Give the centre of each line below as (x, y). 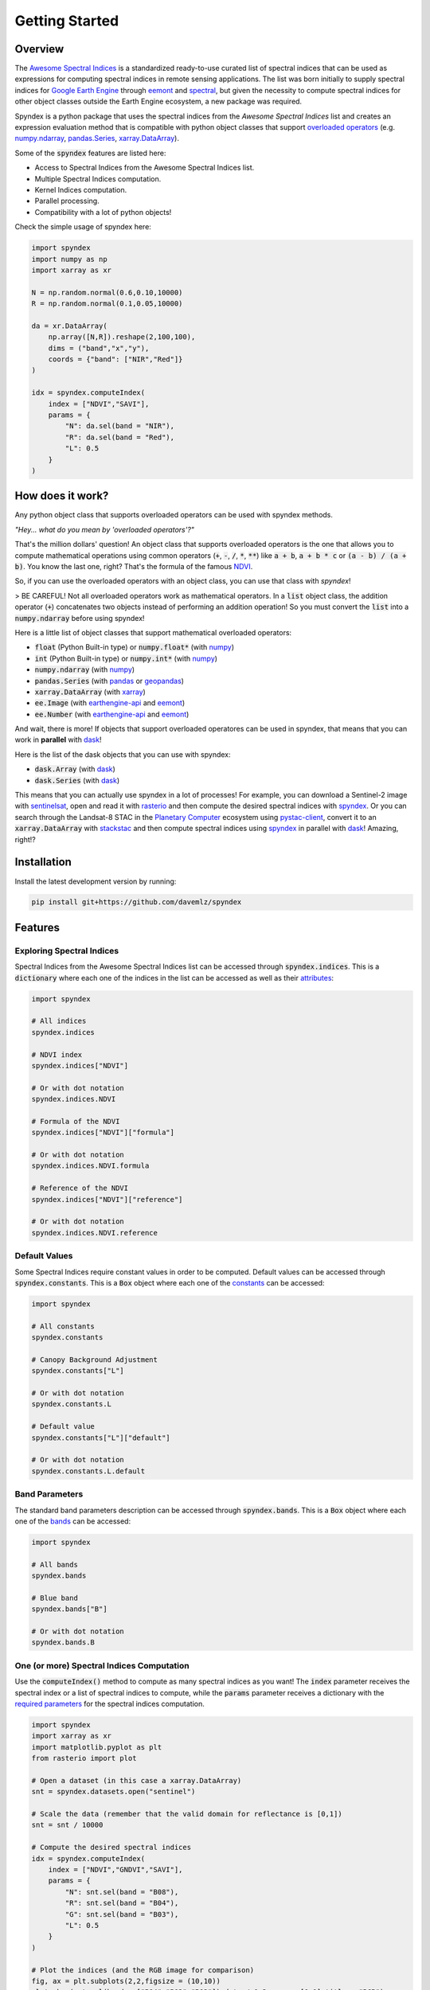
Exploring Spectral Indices (67, 950)
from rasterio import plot (84, 1758)
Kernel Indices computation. (81, 189)
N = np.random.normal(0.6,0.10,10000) (107, 292)
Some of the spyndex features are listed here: (90, 153)
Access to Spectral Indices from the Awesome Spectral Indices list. (145, 168)
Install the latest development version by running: (96, 881)
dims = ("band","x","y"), (99, 348)
